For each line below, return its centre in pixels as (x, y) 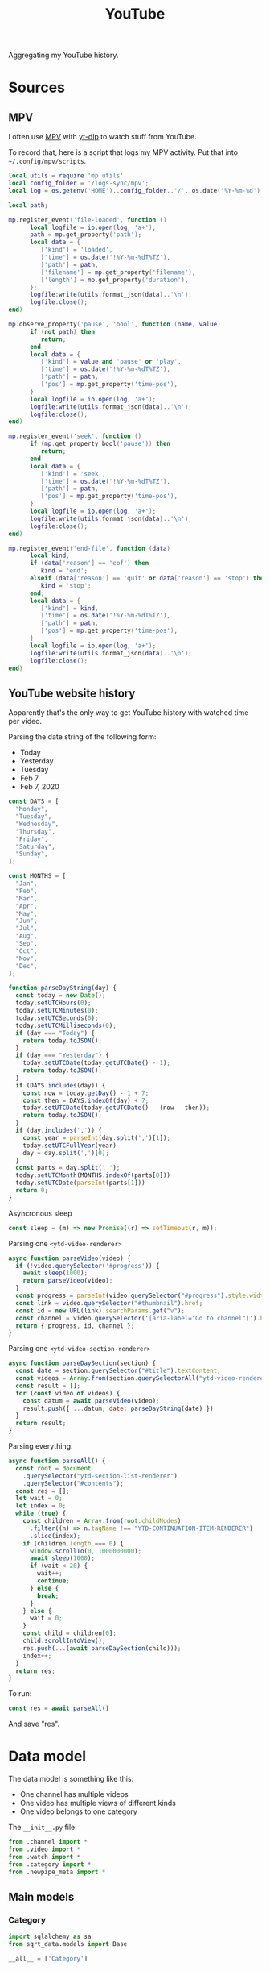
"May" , (27, 913)
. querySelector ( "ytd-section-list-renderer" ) (100, 1476)
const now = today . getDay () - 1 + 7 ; (86, 1093)
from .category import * (50, 1864)
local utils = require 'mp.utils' (66, 176)
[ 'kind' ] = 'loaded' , (77, 250)
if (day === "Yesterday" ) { (63, 1056)
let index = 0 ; (41, 1506)
